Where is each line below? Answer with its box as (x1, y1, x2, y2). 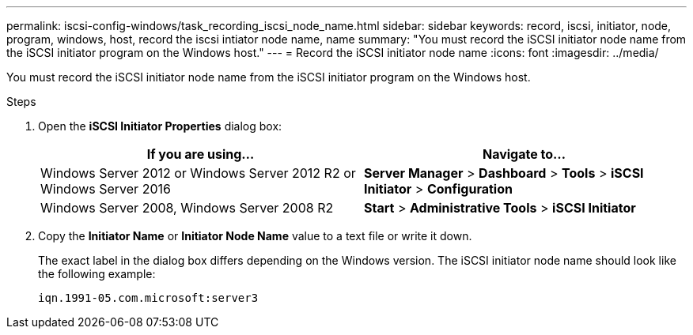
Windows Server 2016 (40, 181, 171, 197)
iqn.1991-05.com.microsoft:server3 (38, 292, 259, 304)
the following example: (38, 267, 156, 280)
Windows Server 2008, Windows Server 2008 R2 (40, 200, 334, 216)
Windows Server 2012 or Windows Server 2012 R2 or (40, 165, 356, 181)
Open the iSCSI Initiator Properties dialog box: (38, 119, 282, 133)
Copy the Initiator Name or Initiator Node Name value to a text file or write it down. (38, 229, 472, 243)
